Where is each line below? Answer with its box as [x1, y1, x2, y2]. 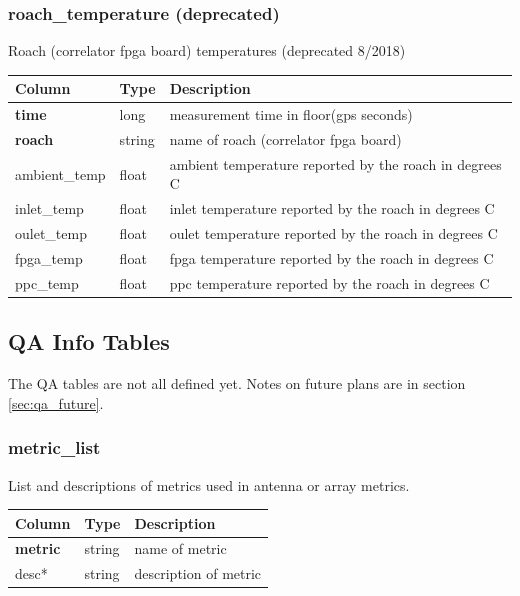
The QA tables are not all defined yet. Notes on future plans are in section [8, 373, 466, 394]
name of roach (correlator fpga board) [169, 129, 402, 149]
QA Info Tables [8, 326, 170, 357]
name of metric [134, 538, 227, 559]
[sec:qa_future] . [8, 392, 104, 413]
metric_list [8, 435, 101, 460]
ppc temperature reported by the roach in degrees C [169, 272, 490, 293]
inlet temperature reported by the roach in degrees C [169, 198, 495, 219]
